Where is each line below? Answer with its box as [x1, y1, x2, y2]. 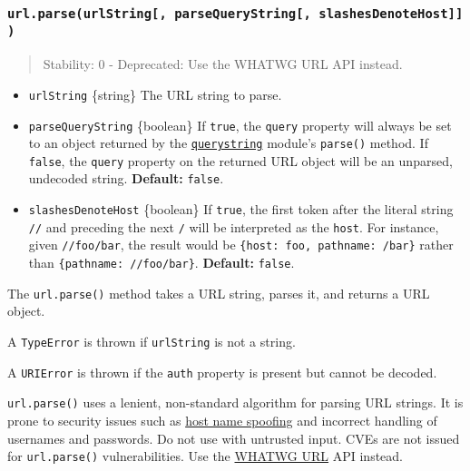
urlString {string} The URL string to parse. [28, 84, 282, 103]
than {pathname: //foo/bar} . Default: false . [28, 253, 295, 272]
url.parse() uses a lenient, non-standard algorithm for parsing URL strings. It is [7, 393, 464, 412]
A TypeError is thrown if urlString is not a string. [7, 332, 296, 351]
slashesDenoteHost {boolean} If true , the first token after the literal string [28, 200, 454, 219]
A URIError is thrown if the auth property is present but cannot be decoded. [7, 362, 437, 381]
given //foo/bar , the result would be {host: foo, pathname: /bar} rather [28, 235, 454, 254]
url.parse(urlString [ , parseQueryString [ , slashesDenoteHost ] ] [7, 5, 464, 21]
